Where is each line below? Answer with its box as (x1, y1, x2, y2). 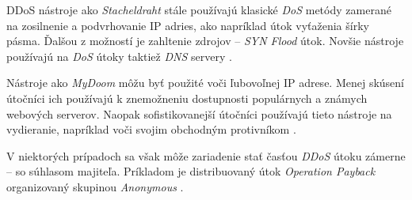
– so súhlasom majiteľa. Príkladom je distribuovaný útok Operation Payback (6, 163, 376, 179)
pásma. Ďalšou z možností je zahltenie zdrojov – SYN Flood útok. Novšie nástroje (6, 32, 404, 49)
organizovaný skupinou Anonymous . (6, 178, 184, 194)
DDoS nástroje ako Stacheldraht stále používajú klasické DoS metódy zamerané (6, 2, 391, 17)
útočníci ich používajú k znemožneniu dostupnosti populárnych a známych (6, 89, 368, 106)
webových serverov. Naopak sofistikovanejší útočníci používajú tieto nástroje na (6, 105, 392, 122)
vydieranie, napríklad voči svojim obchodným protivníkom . (6, 121, 296, 138)
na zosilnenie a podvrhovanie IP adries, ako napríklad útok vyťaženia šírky (6, 17, 369, 33)
